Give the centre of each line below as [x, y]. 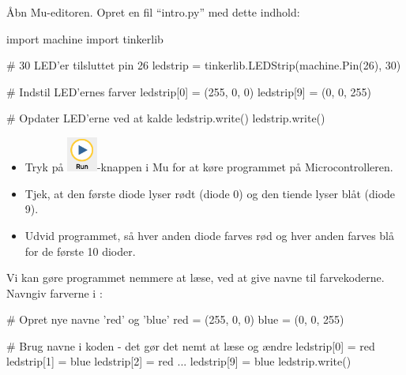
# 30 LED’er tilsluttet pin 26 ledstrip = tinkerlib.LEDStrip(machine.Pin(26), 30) [204, 65]
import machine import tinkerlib [85, 38]
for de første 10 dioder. [80, 251]
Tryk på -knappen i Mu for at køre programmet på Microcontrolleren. [209, 167]
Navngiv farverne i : [55, 292]
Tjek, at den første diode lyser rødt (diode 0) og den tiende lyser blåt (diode [210, 193]
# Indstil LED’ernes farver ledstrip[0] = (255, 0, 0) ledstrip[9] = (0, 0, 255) [189, 91]
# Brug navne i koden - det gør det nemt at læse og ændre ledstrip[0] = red [191, 345]
